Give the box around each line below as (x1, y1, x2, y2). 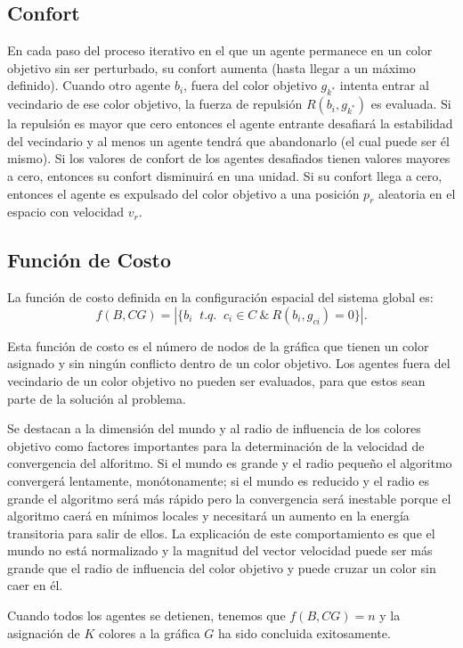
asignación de (7, 623, 80, 642)
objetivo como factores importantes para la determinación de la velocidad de (7, 436, 425, 455)
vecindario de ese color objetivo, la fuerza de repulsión (7, 94, 303, 113)
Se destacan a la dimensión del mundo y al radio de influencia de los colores (7, 419, 421, 438)
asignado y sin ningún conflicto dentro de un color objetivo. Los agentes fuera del (7, 354, 451, 373)
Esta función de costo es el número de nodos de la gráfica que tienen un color (7, 336, 429, 355)
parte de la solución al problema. (7, 389, 186, 407)
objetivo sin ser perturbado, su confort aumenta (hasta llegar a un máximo (7, 58, 416, 77)
